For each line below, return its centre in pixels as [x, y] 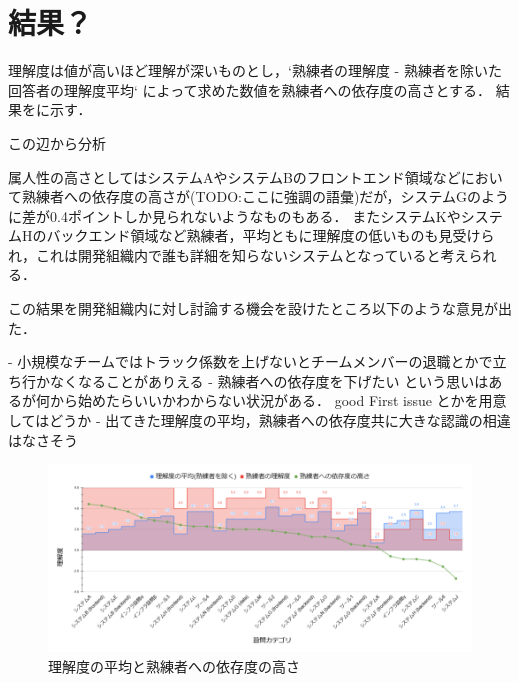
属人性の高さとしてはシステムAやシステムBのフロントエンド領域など [234, 176]
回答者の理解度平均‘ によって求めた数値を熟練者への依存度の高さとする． [250, 89]
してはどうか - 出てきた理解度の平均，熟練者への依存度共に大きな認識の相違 [259, 420]
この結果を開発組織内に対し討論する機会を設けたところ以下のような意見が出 [260, 308]
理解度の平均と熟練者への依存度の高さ [174, 665]
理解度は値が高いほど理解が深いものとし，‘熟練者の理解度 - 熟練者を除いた [255, 70]
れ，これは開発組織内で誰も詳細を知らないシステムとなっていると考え [238, 254]
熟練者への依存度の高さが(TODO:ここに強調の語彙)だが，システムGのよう [265, 196]
